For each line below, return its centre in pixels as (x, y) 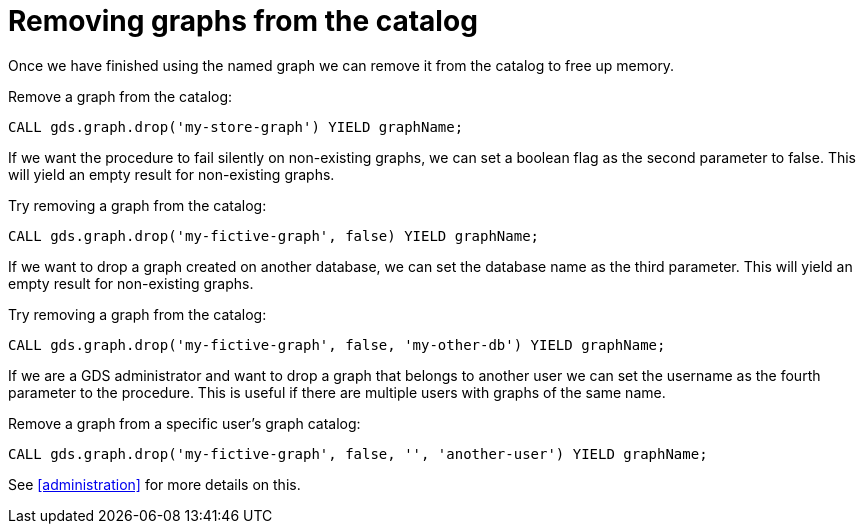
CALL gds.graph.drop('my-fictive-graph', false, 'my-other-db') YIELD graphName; (337, 344)
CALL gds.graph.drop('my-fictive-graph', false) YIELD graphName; (274, 235)
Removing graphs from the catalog (243, 21)
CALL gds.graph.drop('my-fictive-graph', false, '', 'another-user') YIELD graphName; (358, 453)
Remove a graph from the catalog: (120, 96)
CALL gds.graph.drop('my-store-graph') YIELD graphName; (236, 126)
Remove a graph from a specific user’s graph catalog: (184, 423)
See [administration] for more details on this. (154, 484)
